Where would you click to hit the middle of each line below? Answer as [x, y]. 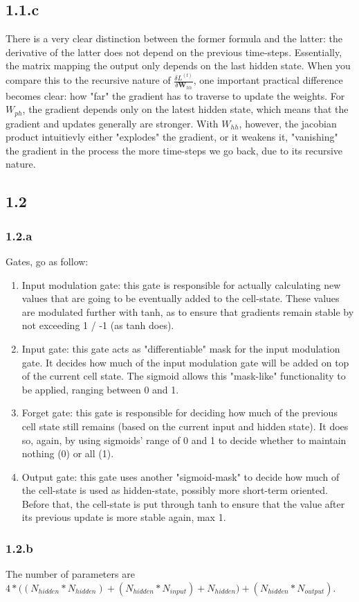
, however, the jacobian [288, 123]
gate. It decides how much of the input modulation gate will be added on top [185, 362]
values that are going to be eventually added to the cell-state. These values [181, 298]
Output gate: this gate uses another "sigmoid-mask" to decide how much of [181, 476]
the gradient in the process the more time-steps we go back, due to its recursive [174, 150]
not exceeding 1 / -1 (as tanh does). [98, 325]
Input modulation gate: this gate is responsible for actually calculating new [181, 284]
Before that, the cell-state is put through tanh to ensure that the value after [183, 503]
